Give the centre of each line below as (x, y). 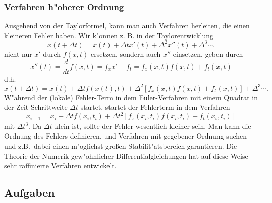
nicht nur (18, 54)
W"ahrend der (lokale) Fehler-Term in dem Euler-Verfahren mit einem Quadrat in (131, 97)
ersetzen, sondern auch (126, 54)
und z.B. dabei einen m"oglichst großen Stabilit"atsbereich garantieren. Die (121, 145)
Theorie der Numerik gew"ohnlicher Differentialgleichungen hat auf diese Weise (126, 155)
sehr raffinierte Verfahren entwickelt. (60, 165)
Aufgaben (30, 193)
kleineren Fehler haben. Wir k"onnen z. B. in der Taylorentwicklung (109, 35)
